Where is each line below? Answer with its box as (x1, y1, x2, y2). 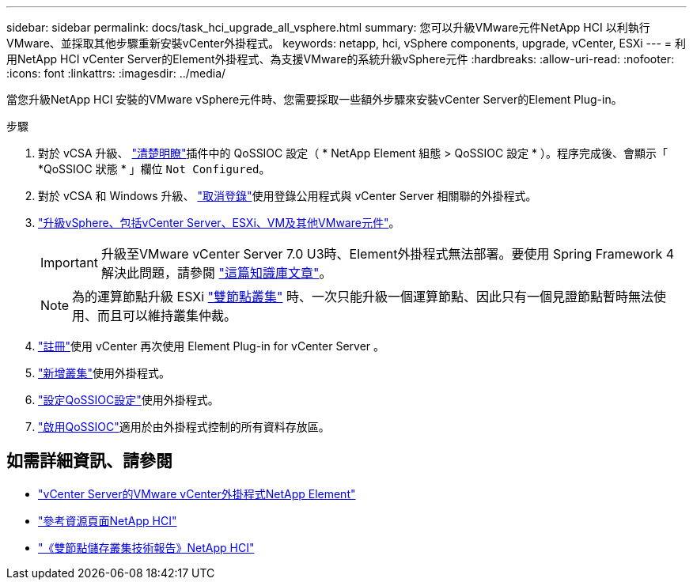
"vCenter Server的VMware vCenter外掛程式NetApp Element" (38, 486, 356, 501)
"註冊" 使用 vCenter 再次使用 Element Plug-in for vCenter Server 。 (38, 339, 384, 353)
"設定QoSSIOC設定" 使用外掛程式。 (38, 393, 219, 406)
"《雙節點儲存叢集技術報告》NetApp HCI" (38, 540, 255, 554)
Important (40, 255, 98, 270)
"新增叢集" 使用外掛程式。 (38, 366, 171, 380)
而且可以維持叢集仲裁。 (97, 308, 237, 323)
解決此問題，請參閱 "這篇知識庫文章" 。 (100, 265, 332, 281)
